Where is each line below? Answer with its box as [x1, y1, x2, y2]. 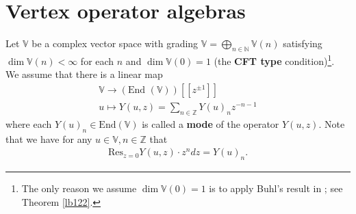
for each [80, 53, 114, 68]
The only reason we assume [21, 180, 137, 195]
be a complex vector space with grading [31, 36, 199, 51]
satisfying [283, 36, 322, 51]
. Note [318, 116, 345, 131]
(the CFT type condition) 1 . [214, 51, 335, 68]
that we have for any [5, 131, 92, 146]
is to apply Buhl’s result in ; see [209, 180, 343, 195]
